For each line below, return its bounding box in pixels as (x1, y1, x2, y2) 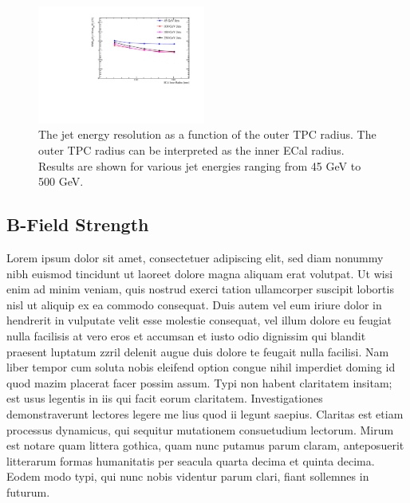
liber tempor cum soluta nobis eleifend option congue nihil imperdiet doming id (6, 359, 396, 375)
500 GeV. (38, 173, 84, 190)
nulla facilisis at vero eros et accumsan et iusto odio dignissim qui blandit (6, 327, 366, 344)
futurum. (6, 483, 50, 500)
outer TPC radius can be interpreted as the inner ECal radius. (38, 142, 345, 158)
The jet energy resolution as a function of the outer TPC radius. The (38, 126, 376, 143)
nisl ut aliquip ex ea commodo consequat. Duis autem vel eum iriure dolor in (6, 296, 382, 312)
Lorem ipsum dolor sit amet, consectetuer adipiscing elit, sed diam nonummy (6, 249, 384, 265)
